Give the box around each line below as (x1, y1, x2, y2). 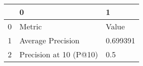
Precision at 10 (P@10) (19, 49, 98, 60)
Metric (19, 21, 42, 32)
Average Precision (19, 35, 80, 46)
